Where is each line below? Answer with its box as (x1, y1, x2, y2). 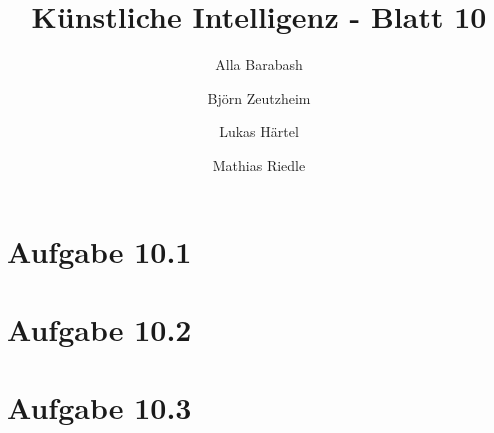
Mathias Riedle (212, 154, 306, 175)
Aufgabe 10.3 (7, 387, 192, 428)
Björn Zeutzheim (207, 87, 311, 108)
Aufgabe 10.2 (7, 308, 192, 349)
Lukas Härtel (219, 121, 299, 142)
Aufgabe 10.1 (7, 230, 192, 271)
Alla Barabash (215, 54, 303, 75)
